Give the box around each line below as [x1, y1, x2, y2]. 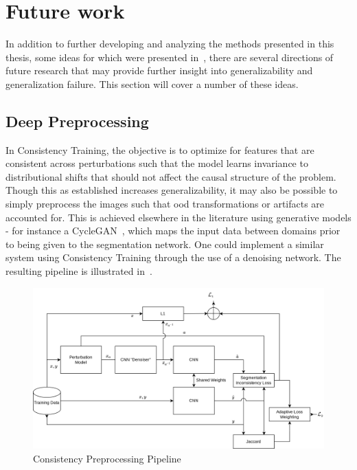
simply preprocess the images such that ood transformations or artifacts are [5, 197, 325, 211]
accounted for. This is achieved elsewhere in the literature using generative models [5, 210, 352, 224]
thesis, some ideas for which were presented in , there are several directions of [5, 49, 334, 64]
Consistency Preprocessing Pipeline [33, 451, 181, 465]
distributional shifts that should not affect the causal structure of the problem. [5, 169, 336, 183]
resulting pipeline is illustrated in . [5, 264, 152, 278]
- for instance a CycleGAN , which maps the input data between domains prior [5, 223, 341, 238]
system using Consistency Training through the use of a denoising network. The [5, 250, 341, 265]
